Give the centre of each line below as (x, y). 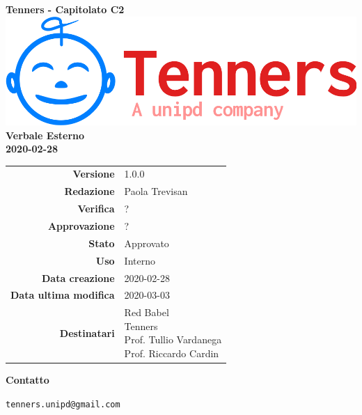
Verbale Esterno (45, 135)
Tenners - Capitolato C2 (65, 9)
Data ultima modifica (63, 295)
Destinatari (87, 332)
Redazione (89, 191)
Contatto (27, 380)
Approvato (147, 243)
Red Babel (147, 312)
